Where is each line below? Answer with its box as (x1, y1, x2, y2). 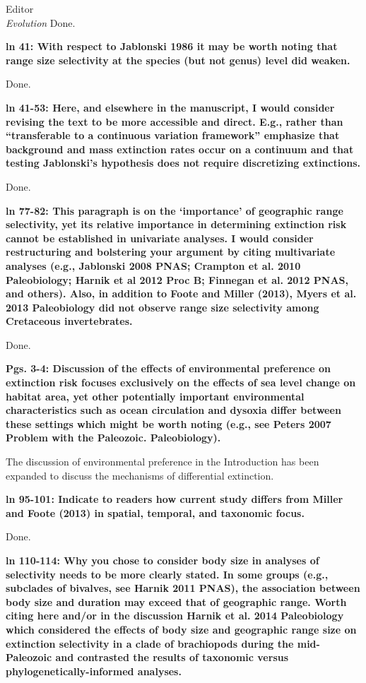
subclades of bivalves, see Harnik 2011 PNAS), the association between (6, 581, 360, 595)
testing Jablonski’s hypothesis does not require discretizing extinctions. (6, 155, 361, 170)
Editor (6, 1, 34, 16)
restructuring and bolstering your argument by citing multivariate (6, 244, 336, 259)
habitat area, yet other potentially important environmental (6, 388, 305, 403)
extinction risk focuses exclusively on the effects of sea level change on (6, 375, 356, 390)
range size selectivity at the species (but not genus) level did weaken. (6, 52, 350, 67)
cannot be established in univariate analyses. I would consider (6, 230, 314, 245)
